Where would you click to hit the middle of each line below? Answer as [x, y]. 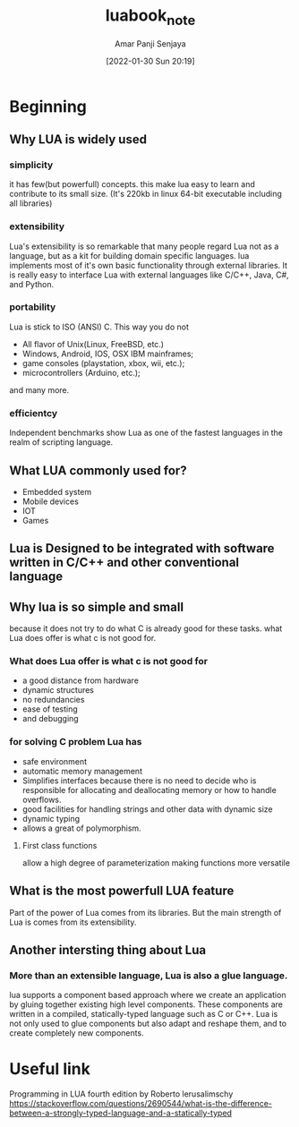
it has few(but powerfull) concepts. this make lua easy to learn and [132, 184]
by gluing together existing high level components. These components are [146, 1004]
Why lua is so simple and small [97, 606]
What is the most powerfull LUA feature [122, 891]
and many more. [39, 389]
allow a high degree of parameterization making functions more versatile [156, 862]
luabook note [150, 17]
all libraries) [31, 203]
